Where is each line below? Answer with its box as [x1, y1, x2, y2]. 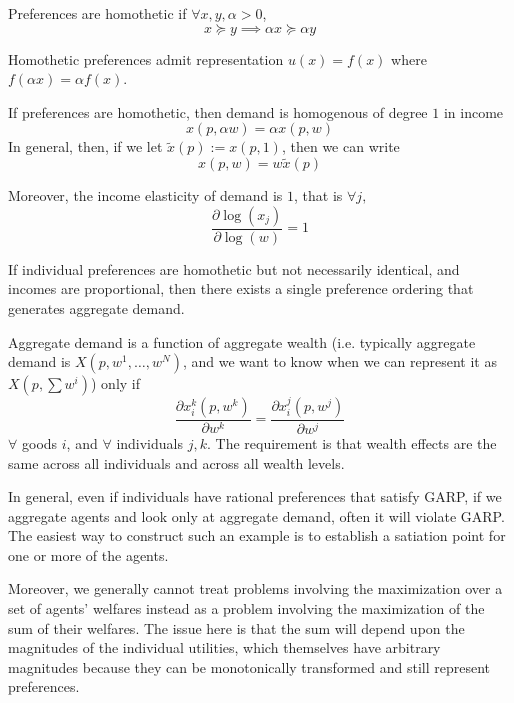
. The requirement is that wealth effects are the [206, 432, 497, 453]
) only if [91, 373, 141, 394]
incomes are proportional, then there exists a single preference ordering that [8, 278, 474, 299]
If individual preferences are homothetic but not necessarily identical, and [8, 258, 460, 279]
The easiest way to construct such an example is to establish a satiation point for [8, 525, 506, 546]
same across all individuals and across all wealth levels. [8, 452, 345, 473]
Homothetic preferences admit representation [8, 48, 284, 69]
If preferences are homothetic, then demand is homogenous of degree [8, 101, 428, 122]
